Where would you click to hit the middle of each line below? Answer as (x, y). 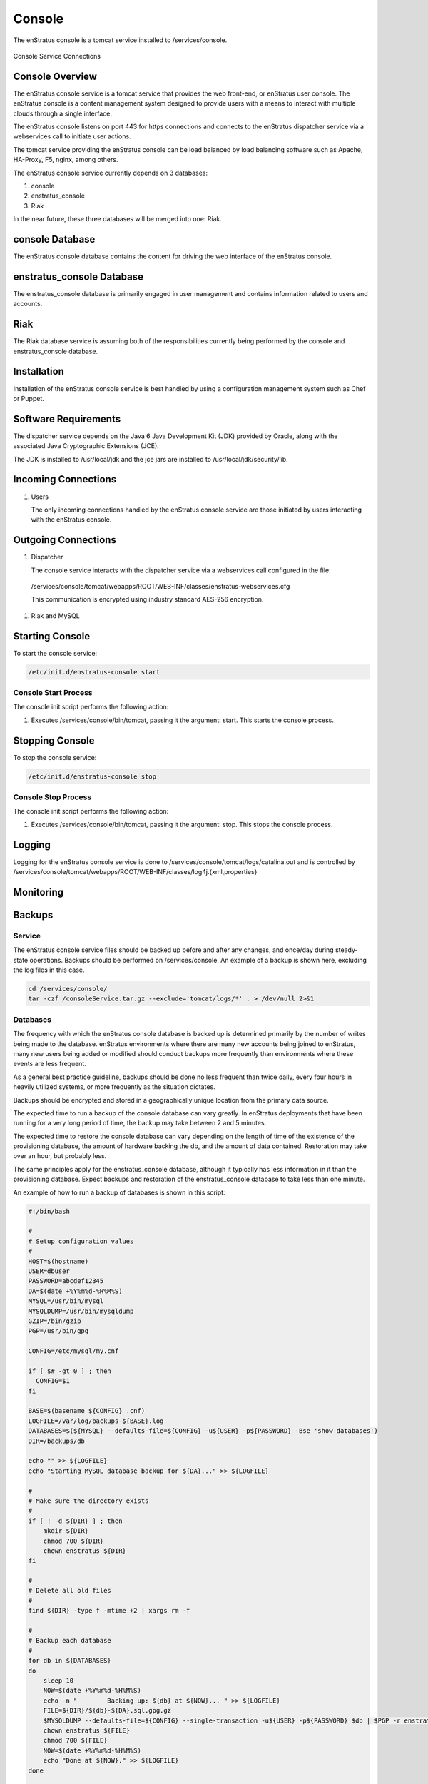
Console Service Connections (57, 56)
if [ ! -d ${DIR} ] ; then (75, 1521)
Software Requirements (67, 419)
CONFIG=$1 (53, 1381)
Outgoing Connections (65, 540)
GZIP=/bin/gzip (55, 1321)
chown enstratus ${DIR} (85, 1551)
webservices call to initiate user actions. (72, 136)
